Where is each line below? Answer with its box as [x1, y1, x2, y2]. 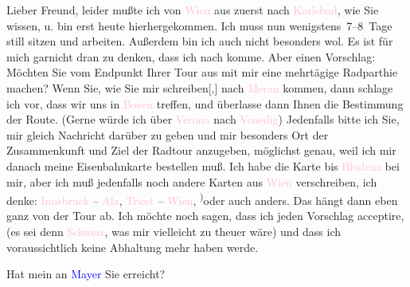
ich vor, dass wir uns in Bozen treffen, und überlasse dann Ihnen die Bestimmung [6, 95, 404, 112]
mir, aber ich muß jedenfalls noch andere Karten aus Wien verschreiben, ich [6, 173, 377, 190]
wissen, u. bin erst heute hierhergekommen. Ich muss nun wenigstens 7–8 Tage [6, 17, 392, 33]
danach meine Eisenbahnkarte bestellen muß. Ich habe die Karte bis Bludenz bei [6, 157, 400, 174]
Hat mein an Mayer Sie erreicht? [6, 265, 166, 282]
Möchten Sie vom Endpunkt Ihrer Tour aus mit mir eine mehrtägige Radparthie [6, 64, 398, 81]
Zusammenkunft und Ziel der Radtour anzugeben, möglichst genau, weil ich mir [6, 142, 396, 159]
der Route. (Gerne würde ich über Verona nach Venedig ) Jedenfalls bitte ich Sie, [6, 111, 400, 128]
